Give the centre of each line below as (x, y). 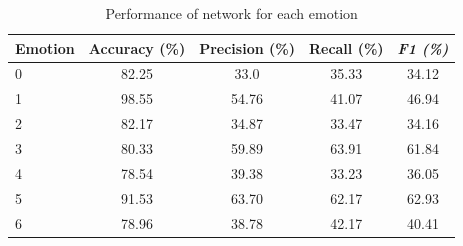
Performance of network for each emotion (231, 13)
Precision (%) (247, 47)
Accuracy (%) (137, 47)
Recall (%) (346, 47)
